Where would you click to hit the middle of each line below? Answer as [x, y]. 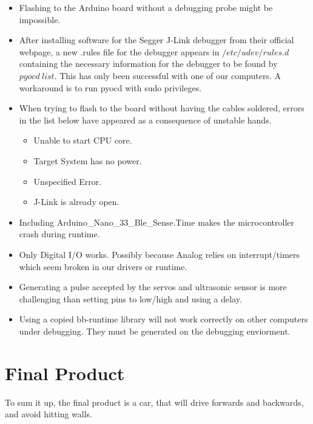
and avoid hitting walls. [49, 414]
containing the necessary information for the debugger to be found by [148, 64]
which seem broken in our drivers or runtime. [103, 266]
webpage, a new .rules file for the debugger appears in [119, 51]
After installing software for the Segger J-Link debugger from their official [156, 40]
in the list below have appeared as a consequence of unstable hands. [145, 120]
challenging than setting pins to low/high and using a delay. [130, 298]
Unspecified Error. [68, 181]
